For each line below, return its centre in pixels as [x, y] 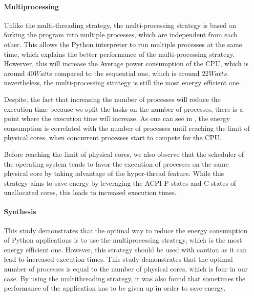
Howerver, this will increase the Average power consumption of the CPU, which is [126, 63]
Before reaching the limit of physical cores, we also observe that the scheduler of [124, 154]
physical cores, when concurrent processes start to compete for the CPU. [113, 137]
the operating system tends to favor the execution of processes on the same [116, 163]
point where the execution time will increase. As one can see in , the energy [117, 118]
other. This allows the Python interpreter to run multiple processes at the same [123, 44]
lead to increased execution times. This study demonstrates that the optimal [118, 259]
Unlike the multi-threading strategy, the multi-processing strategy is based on [120, 25]
